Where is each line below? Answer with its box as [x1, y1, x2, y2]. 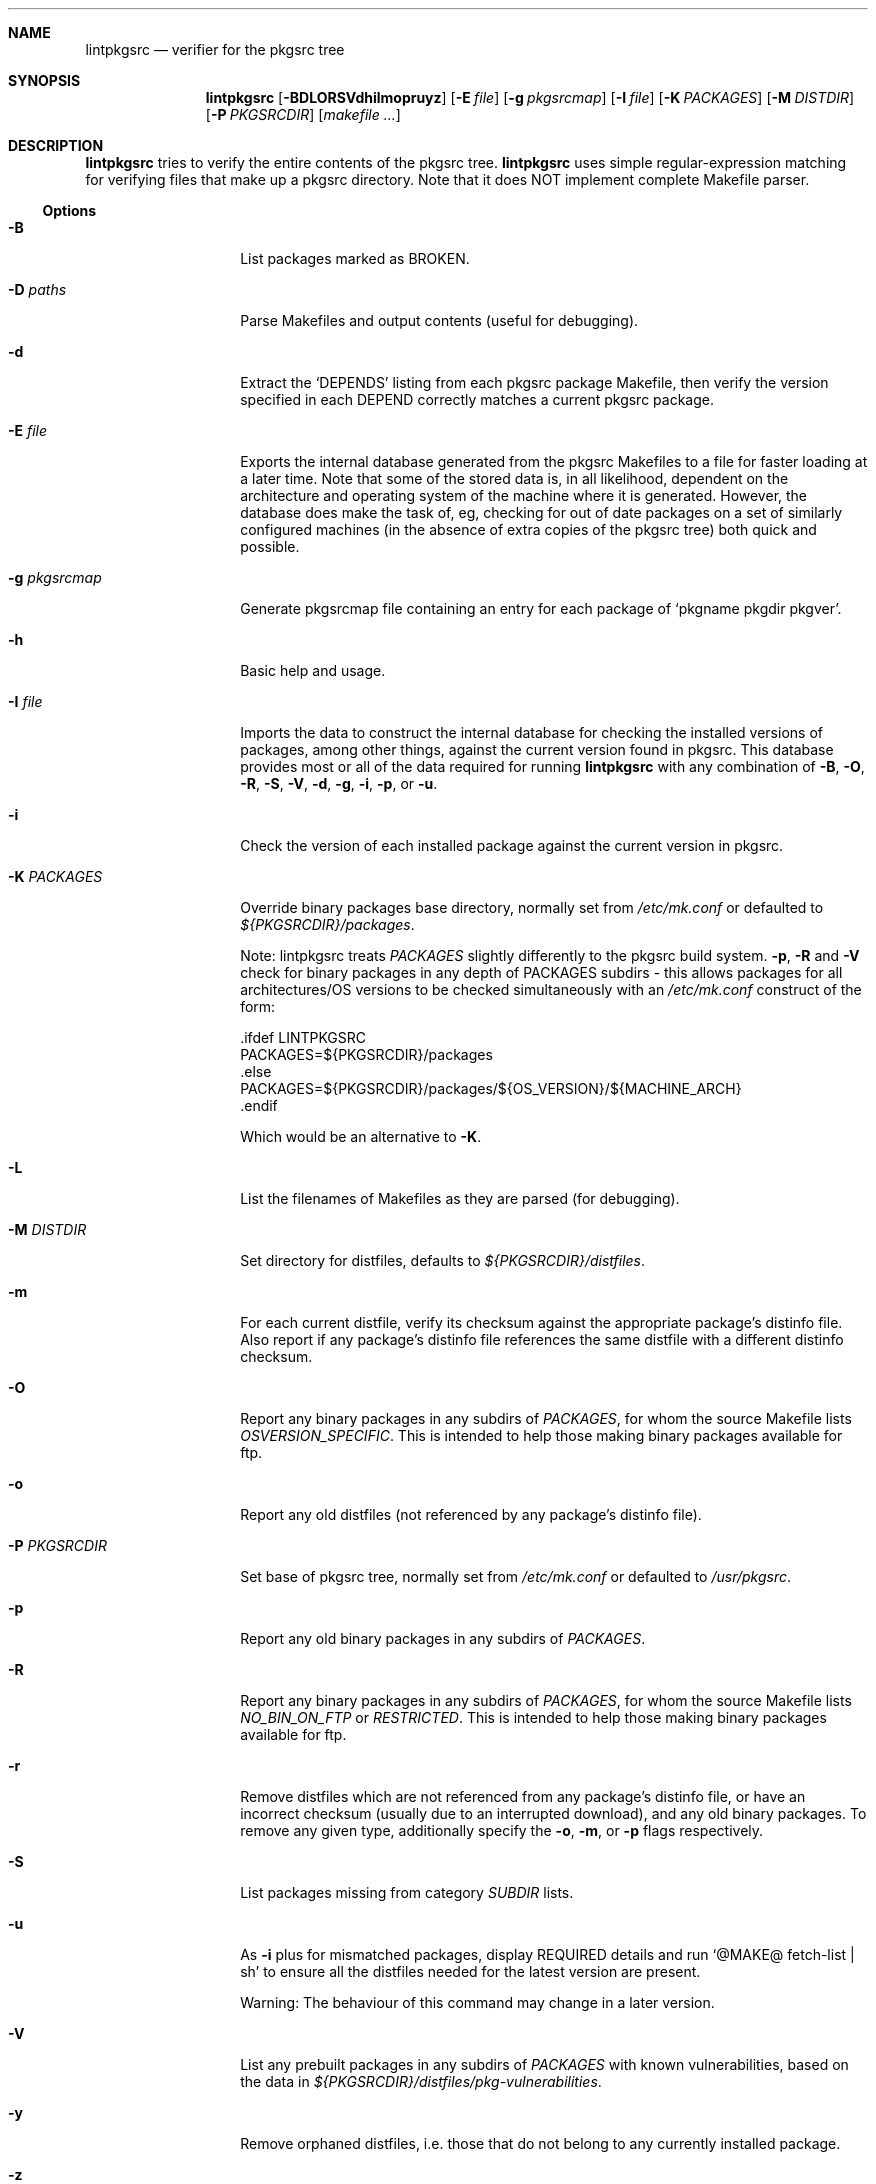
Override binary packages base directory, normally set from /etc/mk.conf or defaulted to [240, 899, 824, 916]
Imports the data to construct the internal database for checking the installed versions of [240, 724, 823, 741]
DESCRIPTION [8, 137, 104, 154]
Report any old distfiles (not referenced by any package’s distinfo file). [240, 1506, 702, 1523]
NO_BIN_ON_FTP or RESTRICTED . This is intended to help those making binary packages [240, 1709, 827, 1726]
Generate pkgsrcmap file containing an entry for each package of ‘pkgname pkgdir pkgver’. [240, 600, 842, 617]
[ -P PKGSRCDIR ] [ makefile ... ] [205, 106, 401, 123]
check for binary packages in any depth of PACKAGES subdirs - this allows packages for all [240, 964, 843, 981]
